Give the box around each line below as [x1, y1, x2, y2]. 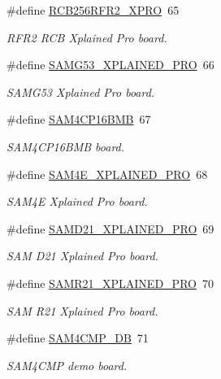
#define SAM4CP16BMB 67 [6, 111, 151, 128]
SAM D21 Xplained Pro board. [6, 247, 158, 264]
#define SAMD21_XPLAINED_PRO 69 [6, 220, 214, 237]
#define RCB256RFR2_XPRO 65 [6, 2, 180, 18]
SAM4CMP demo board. [6, 356, 128, 373]
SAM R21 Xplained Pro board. [6, 302, 158, 319]
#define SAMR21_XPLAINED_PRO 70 [6, 274, 214, 291]
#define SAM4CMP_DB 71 [6, 329, 149, 346]
